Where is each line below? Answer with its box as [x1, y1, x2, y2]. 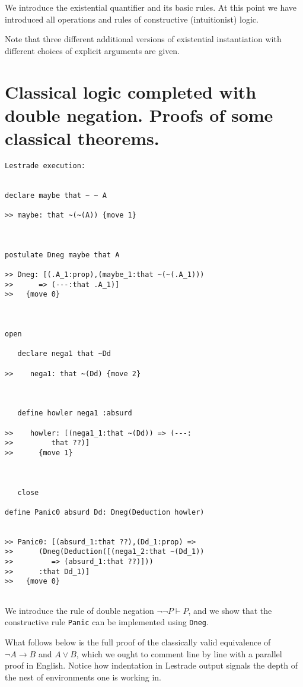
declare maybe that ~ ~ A [5, 191, 107, 200]
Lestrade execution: [5, 161, 86, 170]
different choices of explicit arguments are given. [5, 44, 180, 56]
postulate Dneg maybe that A [5, 250, 120, 259]
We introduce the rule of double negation [5, 604, 154, 616]
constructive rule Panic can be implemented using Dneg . [5, 616, 209, 628]
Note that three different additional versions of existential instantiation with [5, 33, 282, 45]
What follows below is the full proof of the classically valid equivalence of [5, 636, 271, 648]
